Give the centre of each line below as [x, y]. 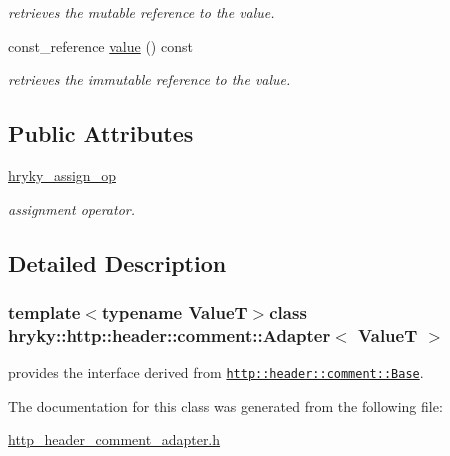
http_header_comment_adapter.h [114, 439]
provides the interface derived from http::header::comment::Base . [216, 372]
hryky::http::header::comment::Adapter [169, 334]
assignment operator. [72, 208]
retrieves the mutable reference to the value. [141, 12]
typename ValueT [174, 311]
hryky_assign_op [62, 174]
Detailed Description [117, 262]
